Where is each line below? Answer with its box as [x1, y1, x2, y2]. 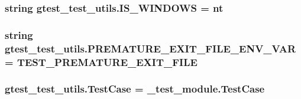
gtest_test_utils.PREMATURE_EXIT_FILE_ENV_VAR [5, 41, 296, 55]
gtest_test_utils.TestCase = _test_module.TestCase [5, 81, 265, 96]
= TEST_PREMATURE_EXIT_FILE [5, 54, 198, 69]
